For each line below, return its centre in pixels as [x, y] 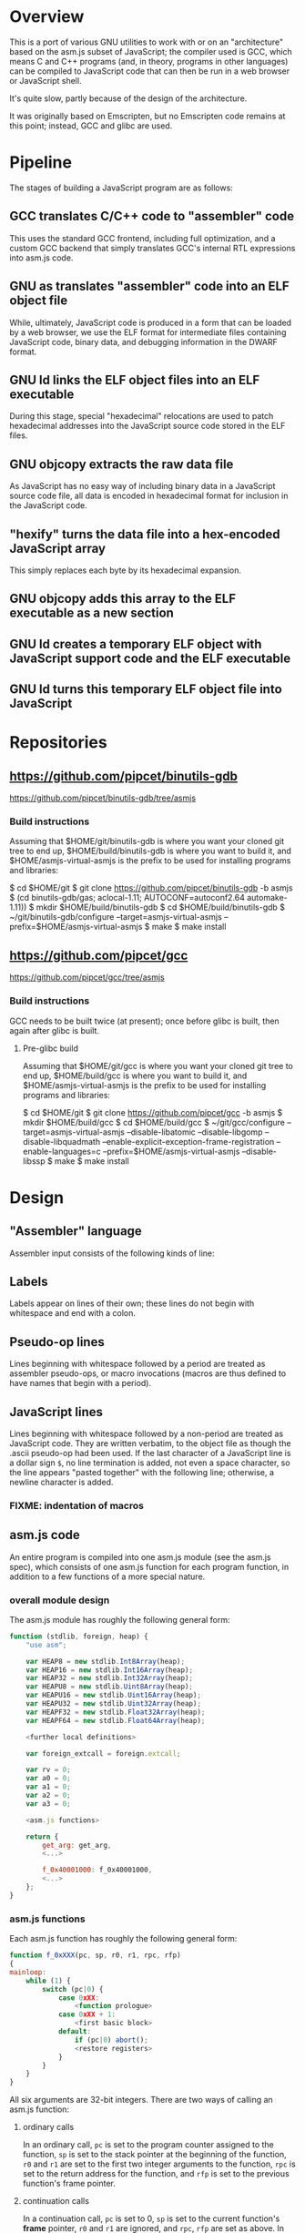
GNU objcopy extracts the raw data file [122, 464]
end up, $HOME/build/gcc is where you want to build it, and [135, 1076]
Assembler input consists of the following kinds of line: [112, 1253]
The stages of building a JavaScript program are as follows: [122, 188]
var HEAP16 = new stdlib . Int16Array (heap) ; [110, 1670]
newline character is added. [61, 1482]
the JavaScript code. [49, 505]
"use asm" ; [46, 1645]
